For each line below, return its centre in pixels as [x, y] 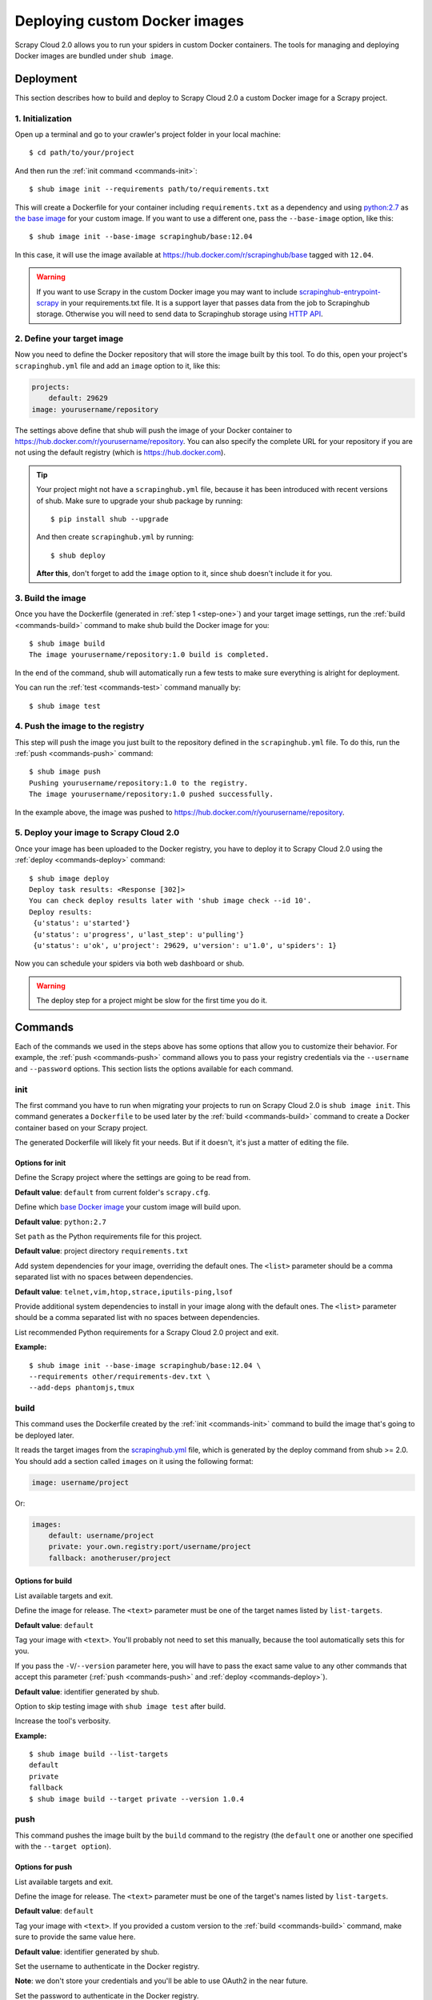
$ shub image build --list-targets [99, 1754]
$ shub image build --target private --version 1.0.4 [136, 1799]
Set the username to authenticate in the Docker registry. [107, 1966]
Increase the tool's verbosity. [63, 1721]
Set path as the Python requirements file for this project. [108, 1237]
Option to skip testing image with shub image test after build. [120, 1706]
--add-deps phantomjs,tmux [82, 1388]
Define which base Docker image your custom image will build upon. [128, 1207]
